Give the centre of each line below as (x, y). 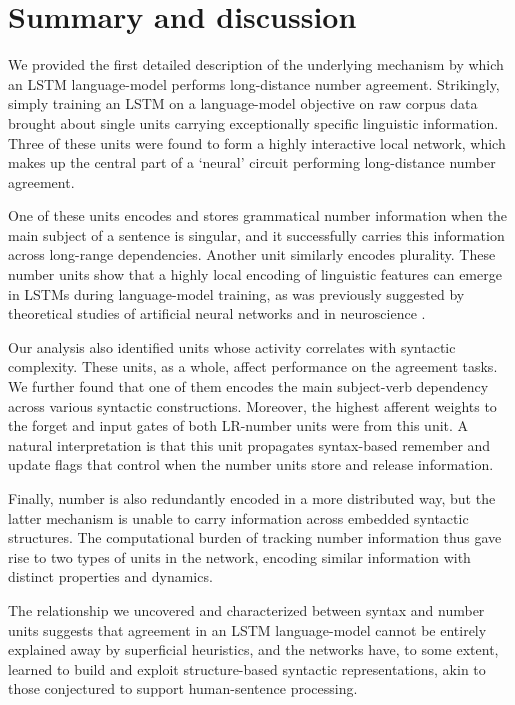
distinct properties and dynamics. (110, 576)
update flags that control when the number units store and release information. (251, 464)
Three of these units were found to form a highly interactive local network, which (257, 142)
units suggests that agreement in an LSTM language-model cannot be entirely (247, 629)
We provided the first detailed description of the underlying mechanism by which (256, 64)
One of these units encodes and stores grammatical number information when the (258, 215)
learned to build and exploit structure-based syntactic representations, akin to (247, 668)
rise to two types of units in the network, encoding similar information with (239, 556)
